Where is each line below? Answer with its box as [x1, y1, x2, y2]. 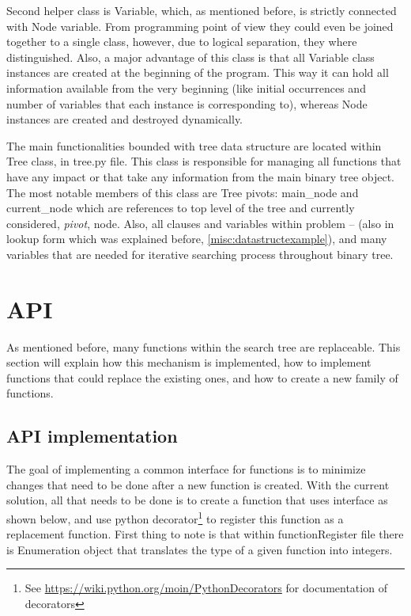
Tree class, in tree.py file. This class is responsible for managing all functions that [6, 153, 402, 169]
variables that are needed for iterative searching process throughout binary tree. [6, 245, 394, 262]
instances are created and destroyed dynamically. [6, 111, 243, 127]
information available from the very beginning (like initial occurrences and [6, 79, 366, 96]
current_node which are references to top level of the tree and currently [6, 200, 355, 216]
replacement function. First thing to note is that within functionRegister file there [6, 526, 404, 542]
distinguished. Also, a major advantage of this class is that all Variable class [6, 48, 375, 65]
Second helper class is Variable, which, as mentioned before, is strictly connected [6, 2, 397, 18]
